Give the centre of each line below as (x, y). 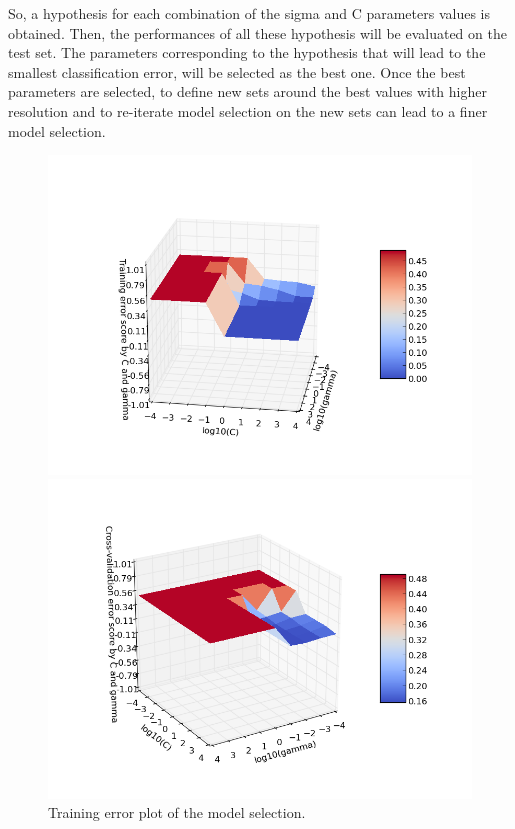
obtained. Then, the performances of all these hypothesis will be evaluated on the (257, 32)
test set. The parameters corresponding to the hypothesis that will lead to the (247, 52)
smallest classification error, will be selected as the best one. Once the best (237, 71)
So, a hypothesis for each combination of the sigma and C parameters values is (249, 13)
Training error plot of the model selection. (177, 812)
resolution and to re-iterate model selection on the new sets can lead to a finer (248, 110)
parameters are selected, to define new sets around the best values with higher (247, 91)
